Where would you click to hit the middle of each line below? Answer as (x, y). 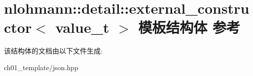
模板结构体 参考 (189, 27)
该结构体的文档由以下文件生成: (53, 51)
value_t (82, 27)
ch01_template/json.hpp (41, 67)
